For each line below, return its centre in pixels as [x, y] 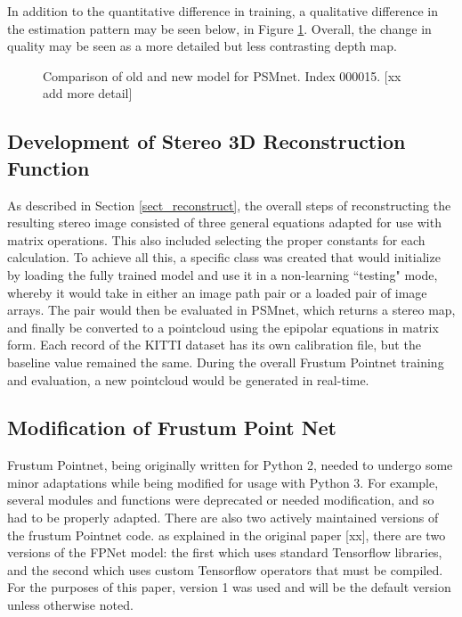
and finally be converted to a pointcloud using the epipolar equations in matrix [223, 327]
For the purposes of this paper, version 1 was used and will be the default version [229, 587]
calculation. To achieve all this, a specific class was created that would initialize [224, 257]
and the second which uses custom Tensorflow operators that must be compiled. [225, 569]
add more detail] [88, 93]
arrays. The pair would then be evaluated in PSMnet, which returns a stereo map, [231, 310]
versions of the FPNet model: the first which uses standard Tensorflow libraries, [225, 552]
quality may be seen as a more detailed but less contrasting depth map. [202, 46]
